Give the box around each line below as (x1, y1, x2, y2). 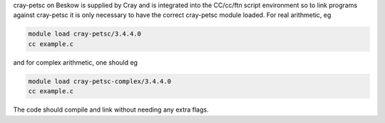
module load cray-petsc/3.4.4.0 (28, 30, 142, 38)
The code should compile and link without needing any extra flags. (13, 105, 209, 114)
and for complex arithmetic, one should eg (13, 58, 138, 67)
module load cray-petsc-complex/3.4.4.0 (28, 77, 171, 85)
